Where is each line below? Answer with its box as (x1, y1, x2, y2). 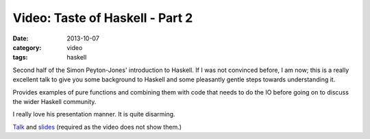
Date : (12, 34, 29, 42)
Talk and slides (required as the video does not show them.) (12, 123, 182, 131)
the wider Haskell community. (12, 97, 97, 105)
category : (12, 43, 42, 51)
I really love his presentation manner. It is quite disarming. (12, 110, 175, 118)
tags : (12, 53, 28, 62)
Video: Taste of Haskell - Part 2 (12, 10, 193, 25)
